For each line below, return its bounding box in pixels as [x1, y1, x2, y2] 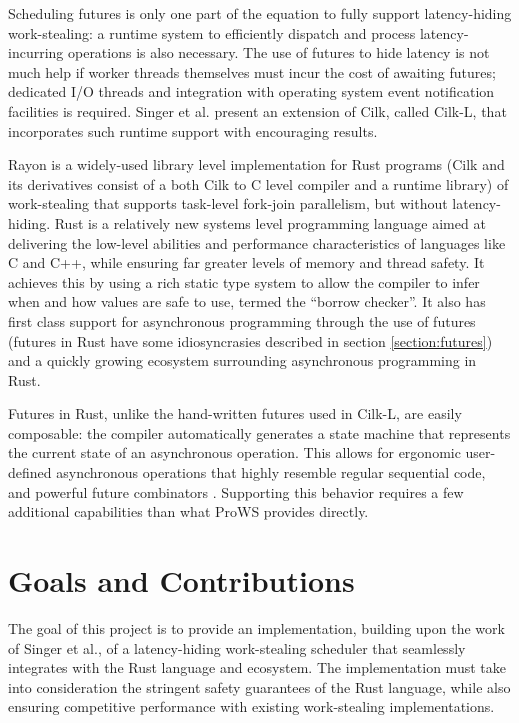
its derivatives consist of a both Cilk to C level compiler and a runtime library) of [8, 173, 509, 194]
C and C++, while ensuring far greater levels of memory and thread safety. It [8, 252, 485, 273]
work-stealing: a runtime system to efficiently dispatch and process [8, 22, 416, 43]
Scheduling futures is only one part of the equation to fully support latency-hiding [8, 3, 512, 23]
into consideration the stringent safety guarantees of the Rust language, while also [8, 676, 511, 697]
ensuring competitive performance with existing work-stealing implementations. [8, 696, 495, 717]
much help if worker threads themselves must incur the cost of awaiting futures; [8, 61, 496, 82]
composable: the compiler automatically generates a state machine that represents [8, 422, 511, 443]
